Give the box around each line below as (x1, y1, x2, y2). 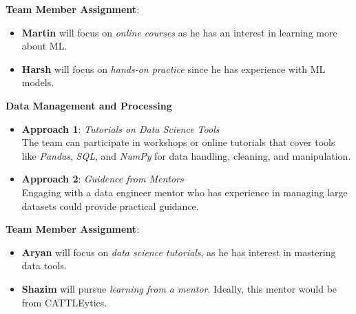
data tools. (21, 258, 67, 273)
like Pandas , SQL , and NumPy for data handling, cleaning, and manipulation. (21, 148, 351, 163)
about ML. (21, 39, 67, 53)
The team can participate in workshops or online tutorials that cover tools (21, 135, 335, 149)
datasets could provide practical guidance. (21, 198, 199, 213)
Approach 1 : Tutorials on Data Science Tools (21, 121, 220, 136)
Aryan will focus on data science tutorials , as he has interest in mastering (21, 244, 336, 259)
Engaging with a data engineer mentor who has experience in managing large (21, 185, 348, 199)
